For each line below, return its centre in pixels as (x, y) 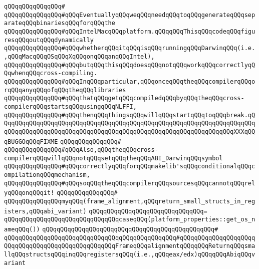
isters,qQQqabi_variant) (45, 211)
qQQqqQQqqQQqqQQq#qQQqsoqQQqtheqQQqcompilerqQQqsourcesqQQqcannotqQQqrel (130, 183)
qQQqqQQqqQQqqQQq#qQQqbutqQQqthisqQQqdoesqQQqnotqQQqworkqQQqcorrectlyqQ (130, 65)
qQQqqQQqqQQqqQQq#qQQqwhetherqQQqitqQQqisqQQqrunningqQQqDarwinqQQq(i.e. (130, 48)
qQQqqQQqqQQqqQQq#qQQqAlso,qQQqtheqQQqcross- (81, 150)
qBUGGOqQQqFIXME (31, 142)
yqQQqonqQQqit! (29, 193)
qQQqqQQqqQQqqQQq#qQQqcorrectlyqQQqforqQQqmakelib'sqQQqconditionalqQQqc (130, 167)
